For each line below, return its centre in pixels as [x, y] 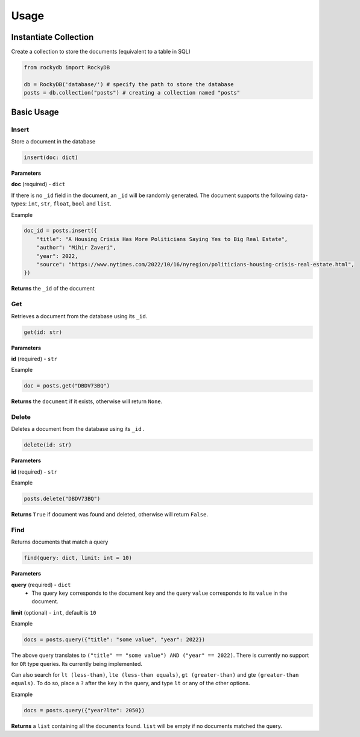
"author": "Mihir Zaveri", [77, 248]
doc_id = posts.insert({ [61, 231]
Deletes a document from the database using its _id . [78, 429]
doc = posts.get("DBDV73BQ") [67, 386]
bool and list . [92, 204]
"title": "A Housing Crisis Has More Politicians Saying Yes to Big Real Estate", [162, 239]
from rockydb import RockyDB [67, 67]
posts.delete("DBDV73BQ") [62, 499]
